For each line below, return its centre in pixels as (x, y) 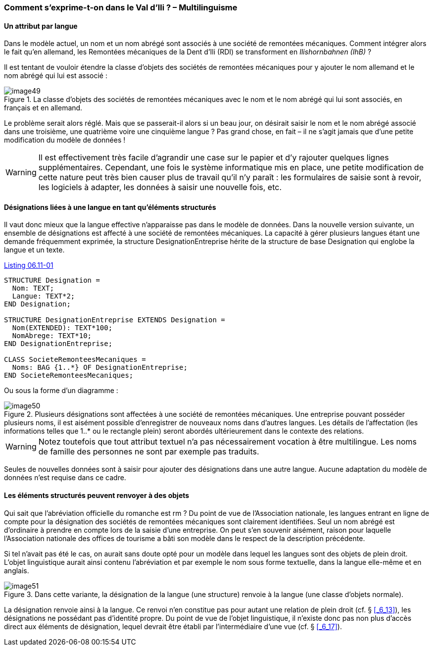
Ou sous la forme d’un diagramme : (61, 391)
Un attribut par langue (41, 26)
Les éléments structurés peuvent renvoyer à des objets (97, 496)
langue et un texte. (34, 250)
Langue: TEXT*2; (44, 296)
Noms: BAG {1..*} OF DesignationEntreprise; (100, 368)
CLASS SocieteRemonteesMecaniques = (75, 360)
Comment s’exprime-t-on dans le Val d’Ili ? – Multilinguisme (121, 7)
